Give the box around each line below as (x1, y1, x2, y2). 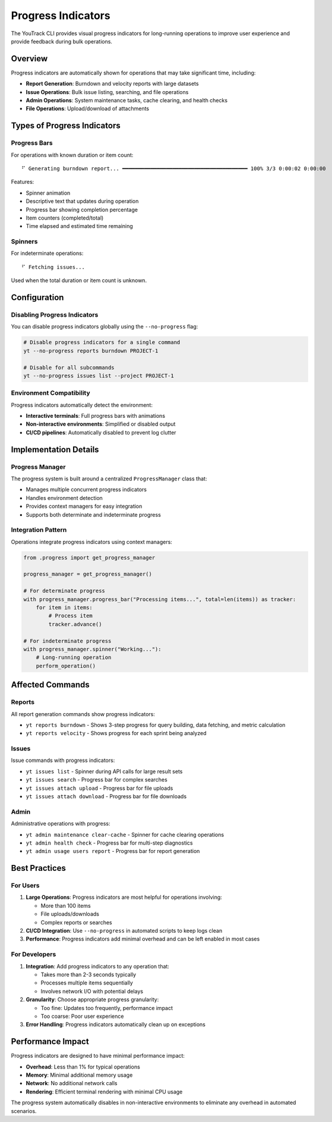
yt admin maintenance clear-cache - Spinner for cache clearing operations (26, 831, 225, 838)
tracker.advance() (48, 621, 102, 627)
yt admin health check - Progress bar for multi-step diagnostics (26, 839, 193, 846)
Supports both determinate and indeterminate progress (26, 511, 162, 518)
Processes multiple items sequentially (40, 979, 133, 986)
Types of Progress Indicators (11, 121, 121, 131)
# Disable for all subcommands (23, 364, 115, 371)
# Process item (48, 612, 93, 619)
